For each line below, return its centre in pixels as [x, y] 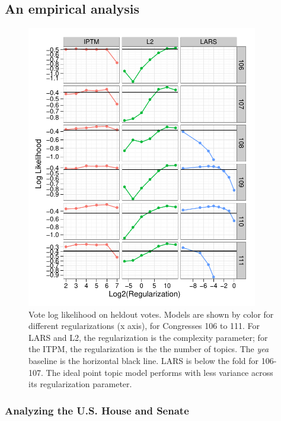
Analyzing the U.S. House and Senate [97, 410]
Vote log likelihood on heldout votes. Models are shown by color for [151, 314]
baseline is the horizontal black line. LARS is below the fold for [144, 361]
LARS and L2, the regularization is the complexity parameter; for [148, 337]
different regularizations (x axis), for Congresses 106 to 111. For [144, 326]
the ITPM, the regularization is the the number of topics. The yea [149, 349]
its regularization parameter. [80, 384]
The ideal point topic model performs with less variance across [159, 372]
